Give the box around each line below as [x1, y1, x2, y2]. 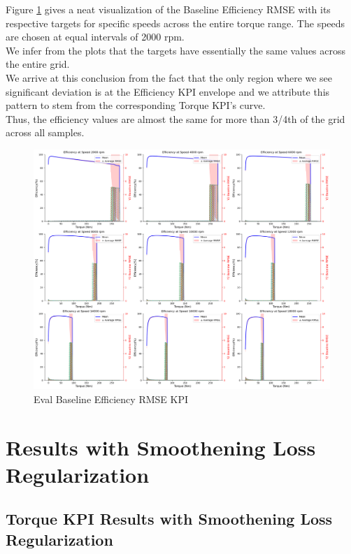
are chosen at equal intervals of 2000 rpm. [6, 29, 185, 44]
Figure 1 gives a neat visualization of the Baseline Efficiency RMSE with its [6, 2, 331, 16]
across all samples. [6, 125, 85, 140]
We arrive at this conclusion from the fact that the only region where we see [6, 70, 333, 85]
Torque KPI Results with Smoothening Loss [6, 508, 333, 530]
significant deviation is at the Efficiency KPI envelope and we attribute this [6, 84, 330, 99]
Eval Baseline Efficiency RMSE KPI [34, 391, 188, 406]
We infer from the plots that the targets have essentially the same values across [6, 43, 346, 57]
